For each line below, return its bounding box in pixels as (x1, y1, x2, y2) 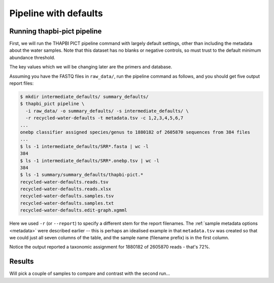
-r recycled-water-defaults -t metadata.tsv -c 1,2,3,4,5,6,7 (25, 115, 184, 121)
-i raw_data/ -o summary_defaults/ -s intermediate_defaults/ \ (25, 108, 189, 114)
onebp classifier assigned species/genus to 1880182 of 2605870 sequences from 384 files (20, 129, 251, 135)
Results (9, 257, 34, 266)
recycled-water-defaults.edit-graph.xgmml (20, 207, 127, 213)
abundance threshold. (9, 54, 55, 60)
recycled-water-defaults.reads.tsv (20, 179, 109, 185)
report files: (9, 80, 34, 86)
